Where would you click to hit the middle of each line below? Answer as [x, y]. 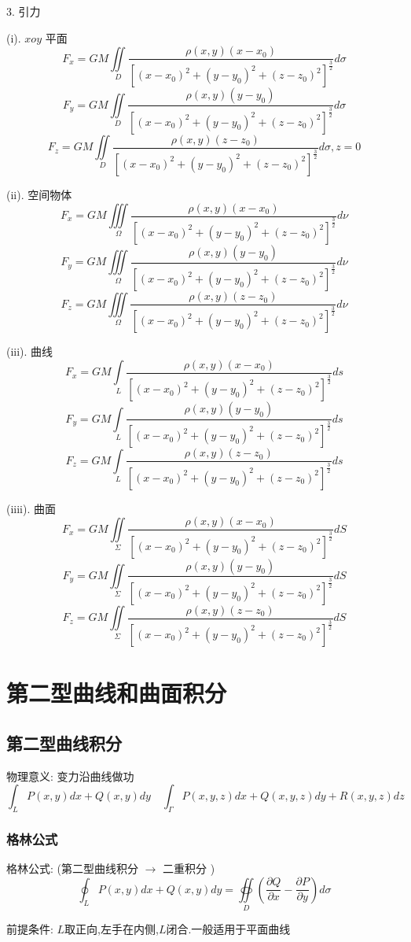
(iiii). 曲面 [31, 508]
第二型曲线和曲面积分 [117, 693]
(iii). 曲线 [30, 351]
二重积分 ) [189, 868]
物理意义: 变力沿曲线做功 [70, 776]
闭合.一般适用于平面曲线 [228, 929]
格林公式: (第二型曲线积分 [72, 868]
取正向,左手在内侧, [112, 929]
